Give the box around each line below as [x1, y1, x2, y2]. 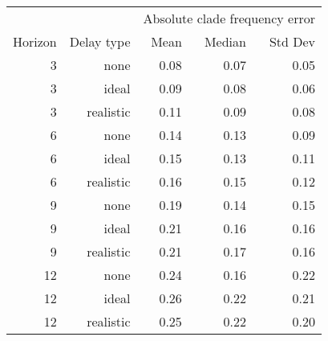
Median [204, 32, 246, 51]
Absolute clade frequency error [143, 9, 316, 27]
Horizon [13, 32, 57, 51]
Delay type [69, 32, 131, 51]
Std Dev [269, 32, 316, 51]
